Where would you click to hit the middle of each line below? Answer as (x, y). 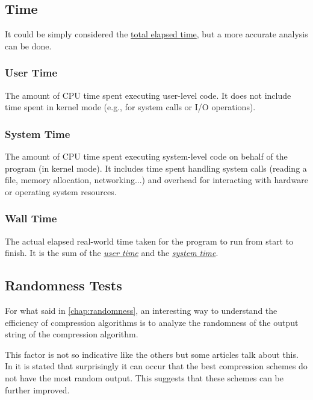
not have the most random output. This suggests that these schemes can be (144, 377)
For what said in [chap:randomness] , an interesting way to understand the (141, 310)
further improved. (37, 389)
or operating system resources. (61, 191)
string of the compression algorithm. (72, 334)
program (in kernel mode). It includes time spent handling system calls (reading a (156, 168)
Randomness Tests (64, 285)
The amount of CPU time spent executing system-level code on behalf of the (146, 156)
